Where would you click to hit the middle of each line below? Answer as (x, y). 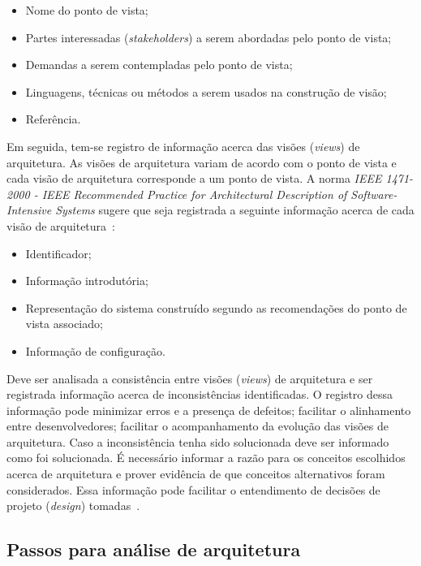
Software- (374, 194)
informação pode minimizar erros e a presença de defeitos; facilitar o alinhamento (209, 410)
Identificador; (58, 253)
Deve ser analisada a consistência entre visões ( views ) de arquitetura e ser (190, 378)
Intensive (29, 210)
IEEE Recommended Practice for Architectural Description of (194, 194)
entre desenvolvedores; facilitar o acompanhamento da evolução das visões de (198, 426)
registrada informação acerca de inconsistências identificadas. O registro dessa (200, 394)
